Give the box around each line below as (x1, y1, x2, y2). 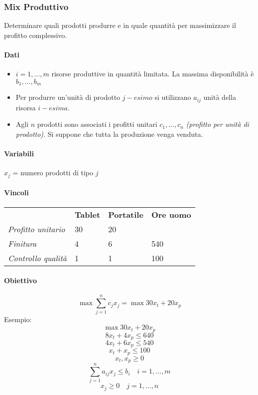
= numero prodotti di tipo (12, 167, 94, 178)
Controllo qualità (8, 252, 67, 264)
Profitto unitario (8, 223, 65, 235)
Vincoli (4, 187, 29, 198)
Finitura (8, 237, 37, 249)
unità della (203, 92, 236, 102)
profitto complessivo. (4, 29, 67, 40)
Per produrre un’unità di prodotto (15, 92, 121, 102)
